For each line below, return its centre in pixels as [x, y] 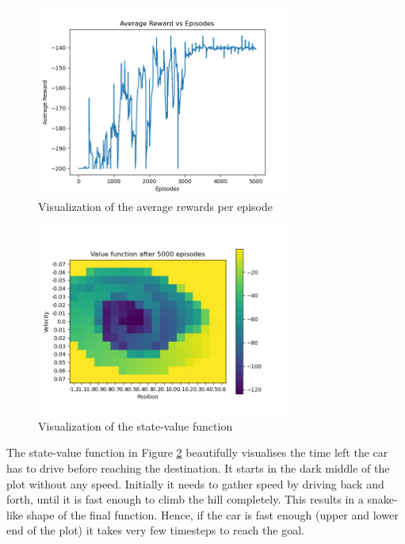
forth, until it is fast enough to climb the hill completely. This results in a [185, 499]
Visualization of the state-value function [136, 425]
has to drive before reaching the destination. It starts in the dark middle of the [198, 467]
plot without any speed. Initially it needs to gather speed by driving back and [195, 483]
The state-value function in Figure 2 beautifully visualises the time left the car [197, 452]
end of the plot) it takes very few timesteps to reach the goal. [155, 530]
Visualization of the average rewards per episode [155, 207]
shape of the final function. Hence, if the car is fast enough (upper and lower [212, 514]
